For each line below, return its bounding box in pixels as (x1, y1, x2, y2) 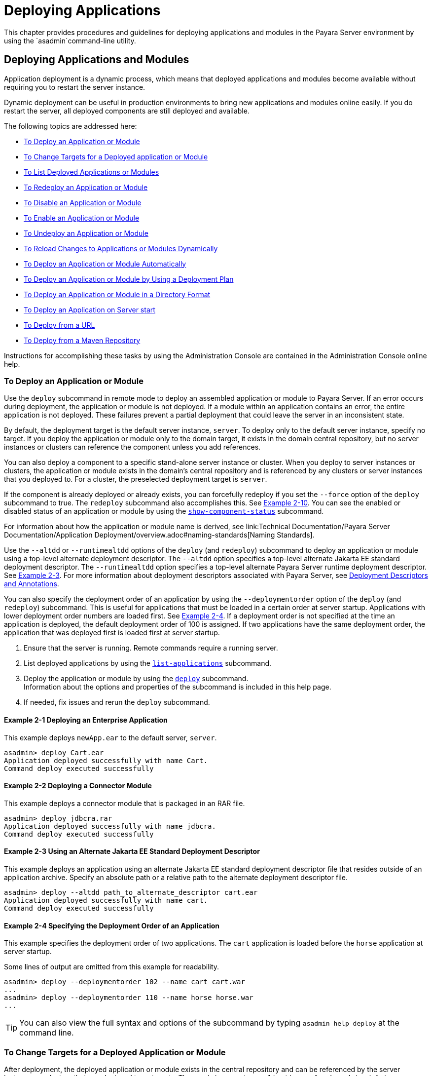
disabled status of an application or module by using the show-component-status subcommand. (4, 507, 324, 516)
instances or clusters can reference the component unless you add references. (4, 443, 261, 452)
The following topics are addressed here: (4, 121, 137, 130)
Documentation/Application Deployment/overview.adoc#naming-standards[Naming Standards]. (4, 531, 315, 539)
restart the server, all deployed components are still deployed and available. (4, 106, 250, 115)
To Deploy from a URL (24, 320, 95, 329)
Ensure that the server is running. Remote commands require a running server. (24, 644, 278, 653)
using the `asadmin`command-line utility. (4, 36, 136, 45)
